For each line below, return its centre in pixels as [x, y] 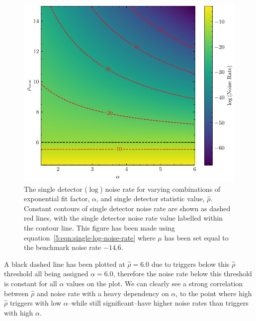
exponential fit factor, [57, 199]
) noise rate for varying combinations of [160, 189]
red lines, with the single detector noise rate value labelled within [124, 218]
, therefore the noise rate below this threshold [182, 274]
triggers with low [36, 303]
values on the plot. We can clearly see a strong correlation [155, 283]
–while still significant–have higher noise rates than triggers [158, 303]
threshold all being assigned [46, 274]
